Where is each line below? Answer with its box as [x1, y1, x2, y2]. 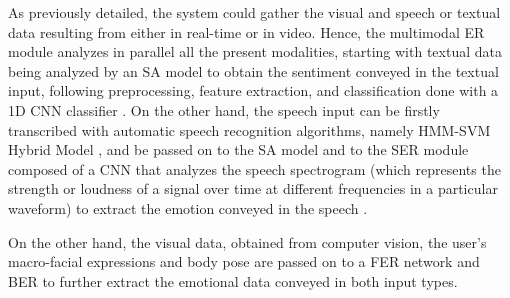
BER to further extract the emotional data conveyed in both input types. [8, 270, 458, 291]
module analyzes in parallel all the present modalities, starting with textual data [8, 41, 502, 62]
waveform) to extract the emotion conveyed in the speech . [8, 197, 368, 218]
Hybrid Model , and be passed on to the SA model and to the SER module [8, 139, 469, 160]
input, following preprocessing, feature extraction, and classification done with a [8, 80, 499, 101]
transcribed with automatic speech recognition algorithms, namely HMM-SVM [8, 119, 491, 140]
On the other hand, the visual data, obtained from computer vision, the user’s [8, 231, 487, 252]
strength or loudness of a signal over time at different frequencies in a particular [8, 178, 498, 199]
